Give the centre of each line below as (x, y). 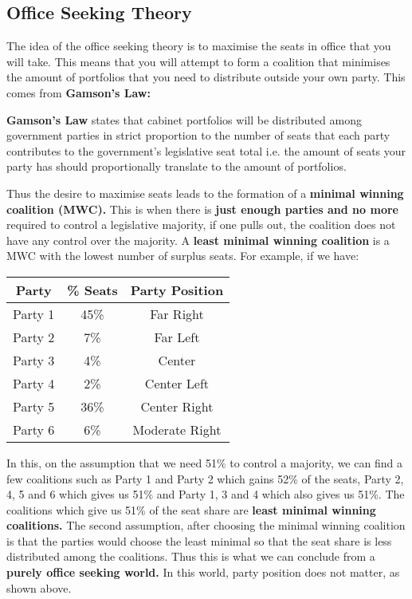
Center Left (177, 383)
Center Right (177, 406)
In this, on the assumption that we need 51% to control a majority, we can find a (204, 462)
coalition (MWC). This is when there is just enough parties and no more (202, 209)
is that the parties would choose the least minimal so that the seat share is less (199, 540)
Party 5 (34, 406)
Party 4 (34, 383)
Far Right (177, 313)
